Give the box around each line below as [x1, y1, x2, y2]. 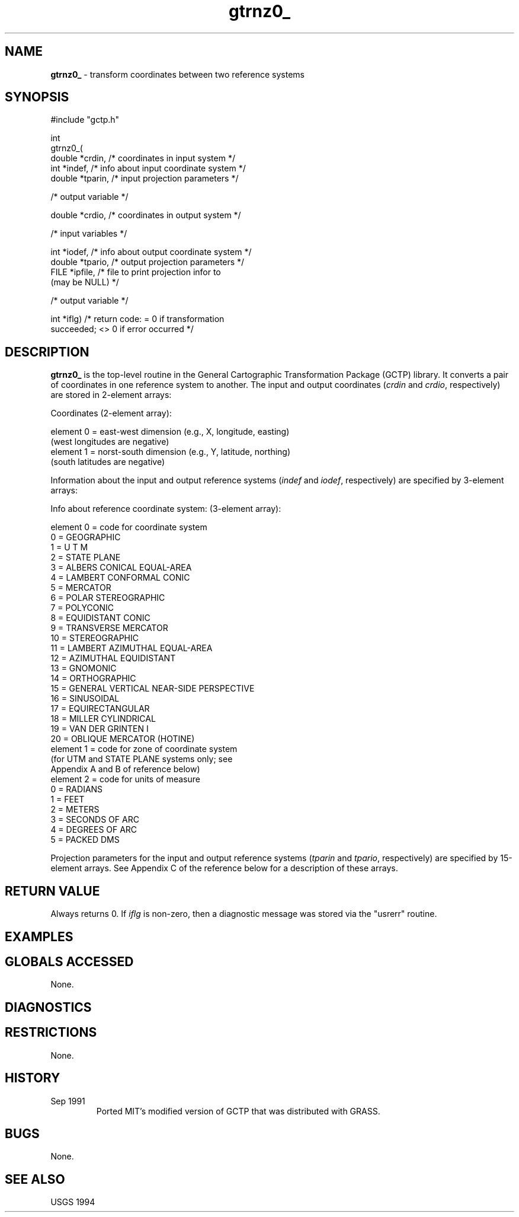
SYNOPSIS [5, 90, 69, 105]
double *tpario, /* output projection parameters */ [50, 257, 245, 267]
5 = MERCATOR [50, 582, 111, 593]
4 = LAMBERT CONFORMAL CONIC [50, 572, 190, 583]
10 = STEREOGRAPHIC [50, 633, 139, 643]
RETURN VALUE [5, 883, 100, 899]
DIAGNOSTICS [5, 999, 92, 1015]
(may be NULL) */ [50, 277, 119, 288]
